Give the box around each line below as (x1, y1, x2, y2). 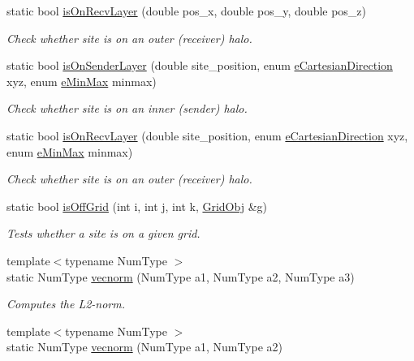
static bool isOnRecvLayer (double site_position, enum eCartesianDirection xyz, (6, 127, 408, 144)
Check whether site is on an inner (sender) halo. (6, 100, 248, 117)
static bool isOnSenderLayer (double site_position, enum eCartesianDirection (6, 57, 393, 74)
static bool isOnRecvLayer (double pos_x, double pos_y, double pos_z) (6, 2, 367, 19)
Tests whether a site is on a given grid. (6, 225, 201, 242)
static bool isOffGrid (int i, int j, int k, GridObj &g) (6, 197, 267, 214)
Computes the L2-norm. (6, 295, 126, 312)
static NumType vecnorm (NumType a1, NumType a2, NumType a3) (6, 268, 355, 285)
